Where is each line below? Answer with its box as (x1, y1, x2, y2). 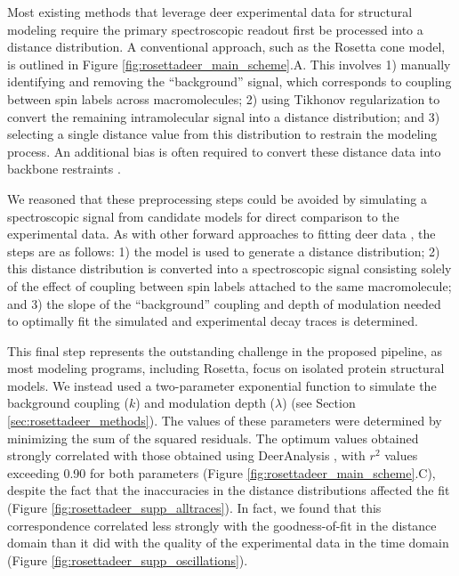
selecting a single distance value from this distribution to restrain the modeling (7, 125, 438, 143)
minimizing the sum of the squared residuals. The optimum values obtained (7, 428, 419, 447)
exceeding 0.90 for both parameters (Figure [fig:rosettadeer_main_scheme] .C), (7, 463, 436, 482)
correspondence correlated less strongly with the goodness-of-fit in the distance (7, 515, 437, 534)
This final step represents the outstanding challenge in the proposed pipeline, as (7, 341, 443, 360)
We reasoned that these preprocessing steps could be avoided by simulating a (7, 189, 427, 207)
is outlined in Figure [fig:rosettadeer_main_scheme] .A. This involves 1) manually (7, 54, 451, 73)
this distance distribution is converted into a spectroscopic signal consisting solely (7, 259, 452, 278)
